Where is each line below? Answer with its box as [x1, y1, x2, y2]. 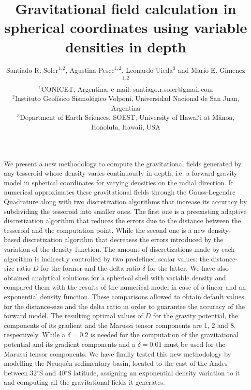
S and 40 [39, 367, 65, 377]
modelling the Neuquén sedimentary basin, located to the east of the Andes [4, 358, 228, 368]
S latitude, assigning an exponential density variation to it [67, 367, 240, 377]
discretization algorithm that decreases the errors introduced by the [22, 234, 223, 244]
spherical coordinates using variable [4, 17, 247, 37]
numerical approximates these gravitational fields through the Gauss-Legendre [4, 187, 236, 197]
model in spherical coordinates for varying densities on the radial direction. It [4, 177, 234, 187]
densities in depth [65, 36, 187, 56]
